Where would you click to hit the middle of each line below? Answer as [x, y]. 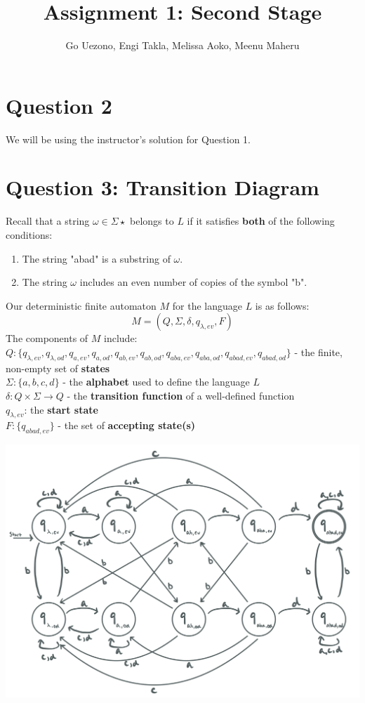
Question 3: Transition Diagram [162, 187]
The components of [47, 338]
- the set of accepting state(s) [127, 425]
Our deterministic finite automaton [81, 305]
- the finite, [318, 351]
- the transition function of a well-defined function [181, 395]
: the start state [61, 409]
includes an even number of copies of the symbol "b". [193, 282]
